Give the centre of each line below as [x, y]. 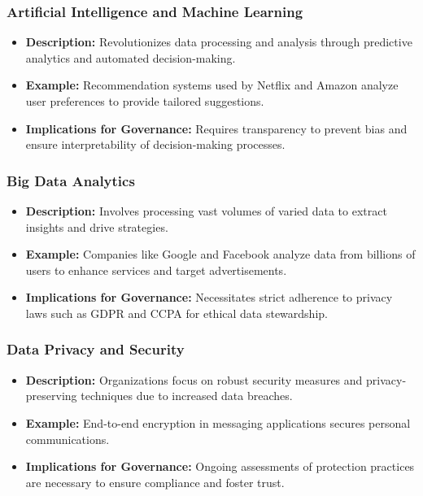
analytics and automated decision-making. [131, 57]
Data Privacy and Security [96, 349]
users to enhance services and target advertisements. [156, 270]
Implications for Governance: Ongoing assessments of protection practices [220, 466]
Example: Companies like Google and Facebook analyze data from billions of [220, 254]
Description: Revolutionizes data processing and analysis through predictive [219, 42]
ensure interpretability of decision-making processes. [155, 144]
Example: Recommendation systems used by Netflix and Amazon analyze [212, 85]
